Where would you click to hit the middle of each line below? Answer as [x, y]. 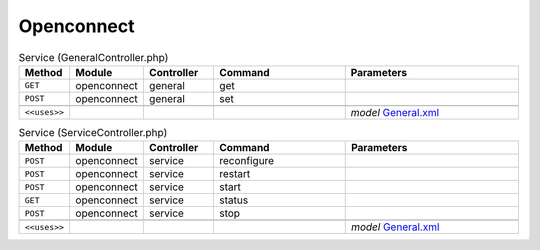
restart [235, 174]
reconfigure [247, 161]
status [234, 200]
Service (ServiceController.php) [93, 133]
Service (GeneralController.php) [93, 57]
